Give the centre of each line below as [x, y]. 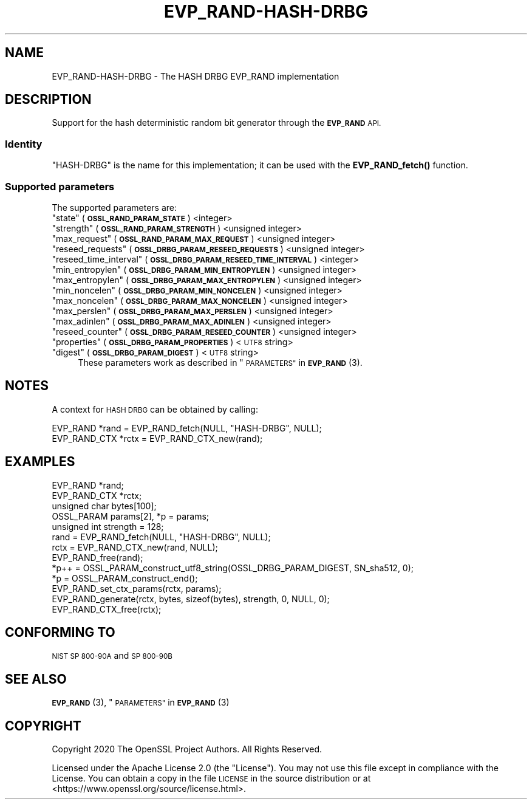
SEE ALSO [36, 679]
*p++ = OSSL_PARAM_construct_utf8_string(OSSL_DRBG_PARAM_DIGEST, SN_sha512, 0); [233, 568]
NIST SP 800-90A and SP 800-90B [112, 656]
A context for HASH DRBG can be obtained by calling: [155, 409]
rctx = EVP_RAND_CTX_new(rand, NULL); [135, 547]
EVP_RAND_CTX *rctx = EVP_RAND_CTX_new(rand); [157, 438]
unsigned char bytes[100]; [104, 506]
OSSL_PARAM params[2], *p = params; [131, 516]
